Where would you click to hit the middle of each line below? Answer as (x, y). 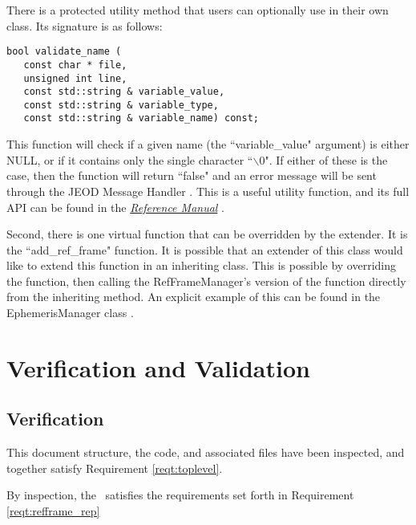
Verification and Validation (158, 367)
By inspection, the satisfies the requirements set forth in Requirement (180, 495)
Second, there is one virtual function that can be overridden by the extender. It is (207, 234)
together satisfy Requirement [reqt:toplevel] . (115, 468)
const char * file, (75, 65)
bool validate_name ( (64, 52)
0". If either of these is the (323, 159)
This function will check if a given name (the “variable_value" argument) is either (208, 144)
